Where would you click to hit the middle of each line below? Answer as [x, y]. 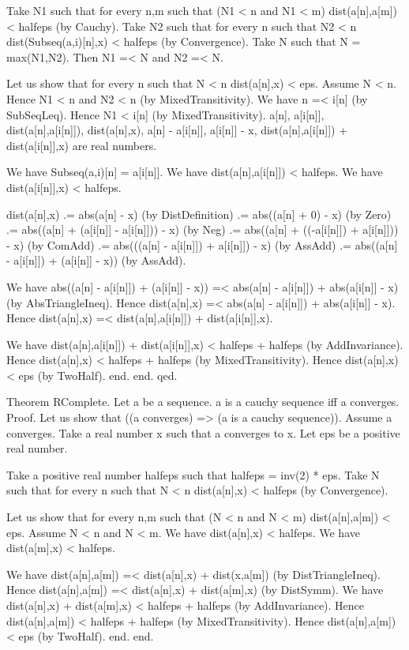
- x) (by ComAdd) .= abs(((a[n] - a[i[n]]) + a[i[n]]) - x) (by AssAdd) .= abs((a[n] [202, 244]
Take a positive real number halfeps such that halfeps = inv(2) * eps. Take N [193, 474]
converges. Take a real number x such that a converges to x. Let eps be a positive [203, 432]
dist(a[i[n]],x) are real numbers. [82, 145]
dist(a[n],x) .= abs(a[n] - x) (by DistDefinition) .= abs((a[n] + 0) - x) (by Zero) [199, 214]
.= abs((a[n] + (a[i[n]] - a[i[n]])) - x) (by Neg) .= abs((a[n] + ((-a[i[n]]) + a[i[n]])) [203, 229]
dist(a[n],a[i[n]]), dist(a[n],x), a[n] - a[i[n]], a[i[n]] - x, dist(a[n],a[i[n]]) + [177, 130]
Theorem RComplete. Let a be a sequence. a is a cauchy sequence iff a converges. [203, 402]
